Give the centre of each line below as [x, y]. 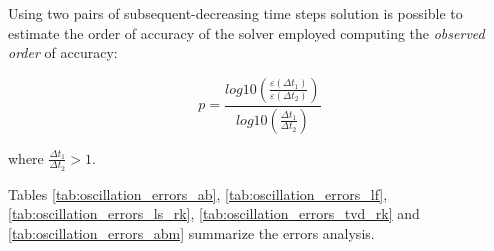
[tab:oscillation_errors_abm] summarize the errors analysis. [191, 233]
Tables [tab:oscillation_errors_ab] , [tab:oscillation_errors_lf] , [198, 193]
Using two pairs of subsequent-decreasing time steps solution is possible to [235, 13]
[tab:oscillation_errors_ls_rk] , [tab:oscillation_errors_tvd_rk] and [214, 213]
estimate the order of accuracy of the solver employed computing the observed [246, 32]
